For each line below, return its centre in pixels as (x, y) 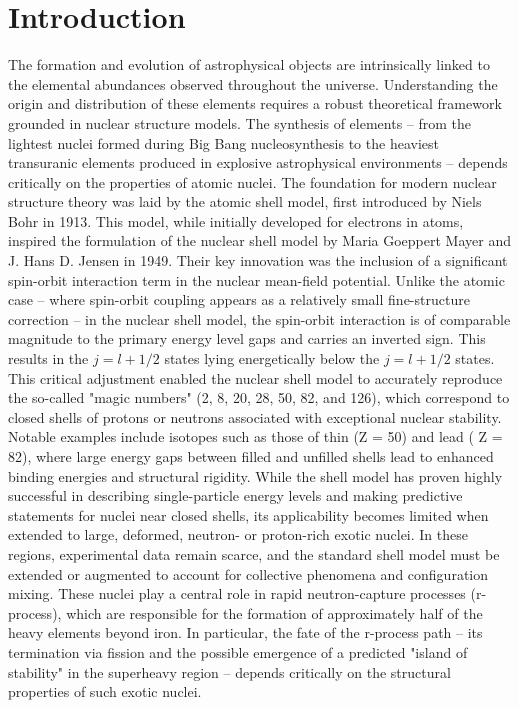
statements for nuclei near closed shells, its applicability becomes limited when (248, 514)
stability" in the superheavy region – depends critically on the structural (229, 671)
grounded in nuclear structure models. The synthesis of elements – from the (240, 122)
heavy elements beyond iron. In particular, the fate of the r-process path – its (245, 632)
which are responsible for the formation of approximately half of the (274, 612)
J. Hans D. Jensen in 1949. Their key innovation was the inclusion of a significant (258, 260)
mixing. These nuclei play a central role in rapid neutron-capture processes (237, 593)
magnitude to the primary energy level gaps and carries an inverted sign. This (247, 338)
